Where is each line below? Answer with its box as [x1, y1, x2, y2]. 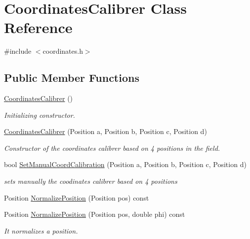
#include [4, 46, 32, 56]
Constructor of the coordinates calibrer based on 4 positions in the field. [4, 142, 220, 153]
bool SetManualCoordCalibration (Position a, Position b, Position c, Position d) [4, 159, 247, 170]
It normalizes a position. [4, 225, 78, 236]
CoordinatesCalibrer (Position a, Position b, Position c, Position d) [4, 126, 207, 137]
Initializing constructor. [4, 109, 75, 120]
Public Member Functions [4, 70, 139, 85]
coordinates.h [42, 46, 83, 56]
